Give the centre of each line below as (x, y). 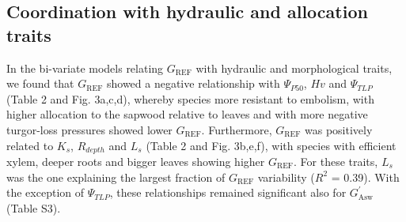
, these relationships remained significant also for (228, 192)
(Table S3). (34, 207)
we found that (40, 83)
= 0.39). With (365, 177)
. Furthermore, (237, 129)
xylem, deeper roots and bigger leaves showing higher (136, 162)
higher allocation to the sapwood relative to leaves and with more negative (187, 114)
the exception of (45, 192)
